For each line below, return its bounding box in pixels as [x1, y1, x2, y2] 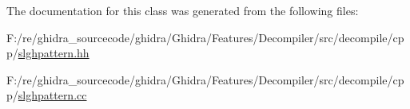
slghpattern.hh [18, 45, 90, 61]
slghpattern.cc [18, 87, 87, 103]
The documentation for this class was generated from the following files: [6, 2, 359, 18]
